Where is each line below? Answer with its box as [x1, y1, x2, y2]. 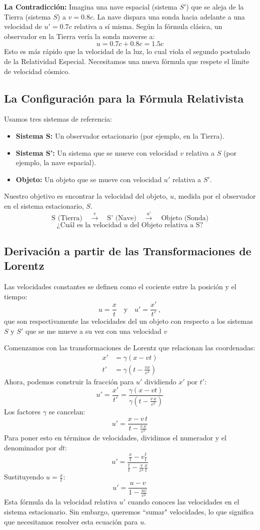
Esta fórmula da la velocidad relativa [4, 496, 117, 507]
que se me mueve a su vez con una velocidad [25, 325, 161, 336]
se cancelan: [48, 406, 85, 416]
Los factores [4, 406, 41, 416]
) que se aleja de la [186, 2, 244, 12]
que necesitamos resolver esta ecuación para [4, 516, 138, 526]
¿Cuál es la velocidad [56, 222, 121, 229]
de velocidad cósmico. [4, 66, 70, 76]
